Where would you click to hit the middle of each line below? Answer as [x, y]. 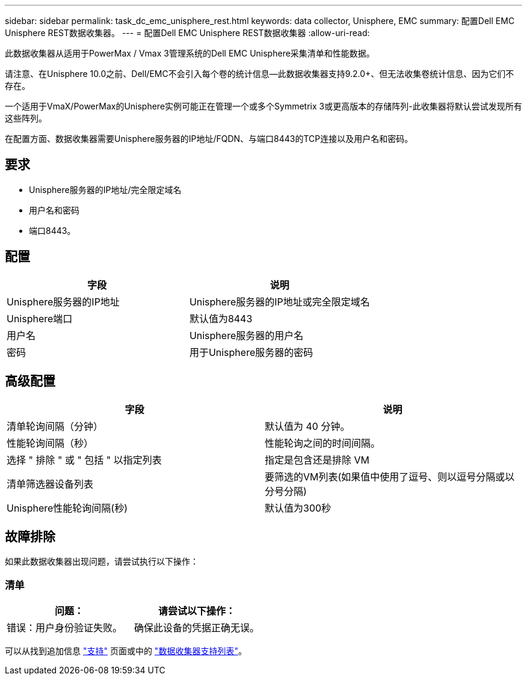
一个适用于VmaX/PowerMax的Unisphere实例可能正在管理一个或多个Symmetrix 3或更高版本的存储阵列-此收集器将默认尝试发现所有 [263, 106]
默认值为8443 [221, 318]
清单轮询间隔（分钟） [55, 426]
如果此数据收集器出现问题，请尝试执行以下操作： [102, 562]
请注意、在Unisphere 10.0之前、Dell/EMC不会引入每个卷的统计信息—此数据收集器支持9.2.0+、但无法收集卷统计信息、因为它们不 [260, 74]
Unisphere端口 [40, 318]
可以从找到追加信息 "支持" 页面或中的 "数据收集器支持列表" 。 [126, 651]
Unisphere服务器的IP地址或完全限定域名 [279, 302]
